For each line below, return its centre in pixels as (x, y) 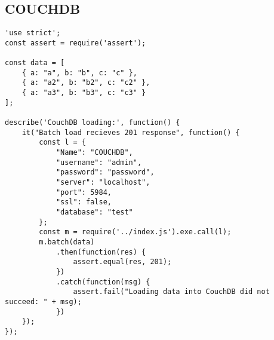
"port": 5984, (84, 192)
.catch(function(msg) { (103, 282)
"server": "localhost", (103, 183)
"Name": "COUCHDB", (94, 153)
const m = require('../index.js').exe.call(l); (135, 232)
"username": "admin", (99, 162)
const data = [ (35, 63)
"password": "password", (105, 172)
